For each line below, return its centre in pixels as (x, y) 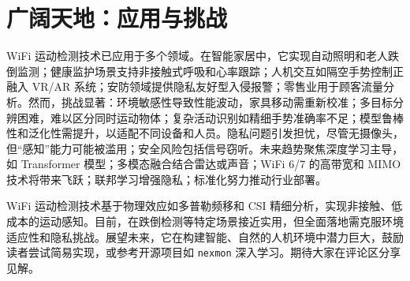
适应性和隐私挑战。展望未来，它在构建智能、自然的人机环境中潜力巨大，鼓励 (205, 236)
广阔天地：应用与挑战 (117, 18)
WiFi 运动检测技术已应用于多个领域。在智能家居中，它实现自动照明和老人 (197, 56)
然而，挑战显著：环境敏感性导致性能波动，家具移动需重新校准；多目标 (210, 101)
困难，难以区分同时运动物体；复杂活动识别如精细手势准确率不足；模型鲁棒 (210, 117)
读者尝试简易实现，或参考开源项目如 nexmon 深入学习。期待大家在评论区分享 (204, 252)
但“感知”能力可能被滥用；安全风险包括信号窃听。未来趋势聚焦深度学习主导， (205, 148)
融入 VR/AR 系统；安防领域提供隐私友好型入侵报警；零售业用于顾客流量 (195, 86)
